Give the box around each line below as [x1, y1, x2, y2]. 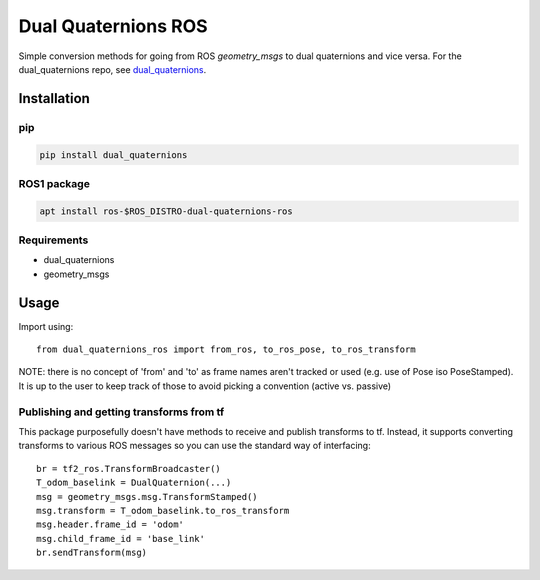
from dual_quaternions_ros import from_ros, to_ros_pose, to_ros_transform [36, 344, 416, 355]
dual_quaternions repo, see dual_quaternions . [18, 63, 207, 75]
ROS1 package [18, 176, 90, 190]
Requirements [18, 233, 89, 247]
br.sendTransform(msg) [36, 547, 148, 559]
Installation [18, 90, 90, 107]
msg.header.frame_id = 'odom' [36, 519, 185, 530]
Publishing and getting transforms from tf [18, 405, 225, 419]
